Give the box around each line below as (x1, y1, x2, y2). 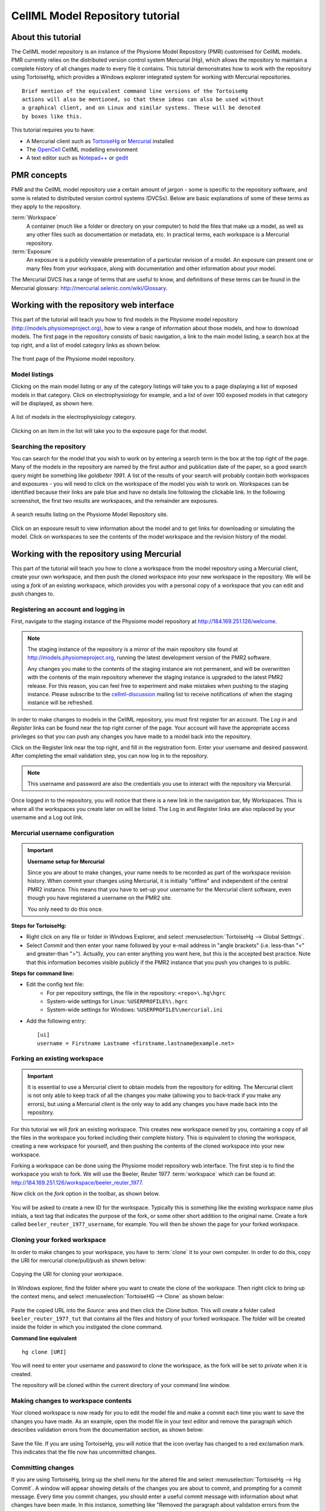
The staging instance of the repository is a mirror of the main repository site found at (27, 645, 238, 653)
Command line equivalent (11, 1335, 77, 1342)
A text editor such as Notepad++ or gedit (26, 154, 129, 161)
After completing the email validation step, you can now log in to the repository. (11, 752, 209, 760)
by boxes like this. (22, 112, 83, 120)
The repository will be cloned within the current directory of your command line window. (11, 1382, 231, 1389)
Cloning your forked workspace (11, 1236, 106, 1244)
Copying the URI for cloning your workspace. (11, 1270, 124, 1278)
